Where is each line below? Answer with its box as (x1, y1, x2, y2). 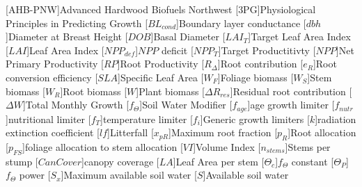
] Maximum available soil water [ (61, 168, 197, 182)
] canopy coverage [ (81, 154, 159, 168)
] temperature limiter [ (100, 111, 193, 126)
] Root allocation (288, 125, 356, 140)
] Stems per (285, 140, 331, 154)
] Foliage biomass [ (217, 70, 294, 84)
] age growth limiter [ (247, 97, 335, 112)
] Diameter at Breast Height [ (6, 29, 128, 44)
